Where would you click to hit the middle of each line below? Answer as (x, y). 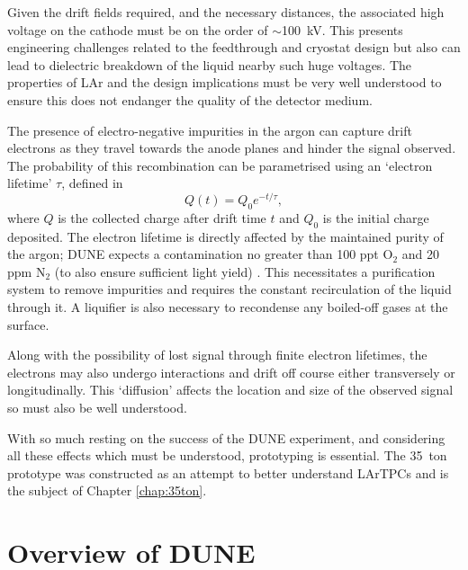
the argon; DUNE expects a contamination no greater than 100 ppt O (200, 254)
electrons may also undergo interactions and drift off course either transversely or (231, 372)
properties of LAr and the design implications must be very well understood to (225, 82)
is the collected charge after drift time (162, 217)
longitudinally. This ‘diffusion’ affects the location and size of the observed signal (230, 390)
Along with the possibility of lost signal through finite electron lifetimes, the (217, 355)
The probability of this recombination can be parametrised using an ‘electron (220, 165)
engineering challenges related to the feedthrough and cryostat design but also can (234, 47)
